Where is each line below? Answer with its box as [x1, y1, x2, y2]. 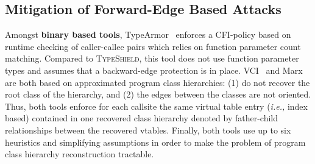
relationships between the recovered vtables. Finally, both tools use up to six [5, 123, 291, 136]
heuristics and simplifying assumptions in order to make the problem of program [5, 135, 306, 148]
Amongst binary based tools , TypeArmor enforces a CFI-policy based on [5, 28, 291, 41]
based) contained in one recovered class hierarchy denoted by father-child [5, 112, 278, 124]
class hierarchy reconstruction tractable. [5, 148, 154, 160]
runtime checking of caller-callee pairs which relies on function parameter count [5, 40, 301, 52]
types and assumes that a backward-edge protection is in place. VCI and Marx [5, 63, 303, 76]
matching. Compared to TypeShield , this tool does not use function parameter [5, 52, 299, 65]
